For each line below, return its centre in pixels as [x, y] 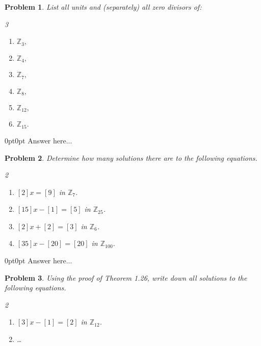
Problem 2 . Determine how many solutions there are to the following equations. [131, 157]
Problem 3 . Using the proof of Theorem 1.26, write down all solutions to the [126, 277]
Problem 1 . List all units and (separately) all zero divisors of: [103, 7]
